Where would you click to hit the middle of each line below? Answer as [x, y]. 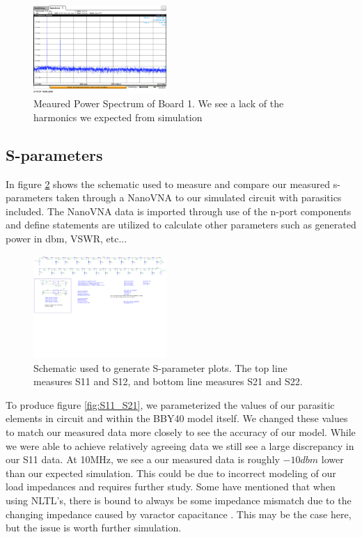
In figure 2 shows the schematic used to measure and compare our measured [168, 184]
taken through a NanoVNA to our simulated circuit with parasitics [199, 197]
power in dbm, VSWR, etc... [66, 239]
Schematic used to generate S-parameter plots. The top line [160, 367]
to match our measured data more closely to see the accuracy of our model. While [181, 431]
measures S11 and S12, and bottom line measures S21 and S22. [168, 381]
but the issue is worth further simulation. [94, 528]
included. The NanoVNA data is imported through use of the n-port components [179, 211]
